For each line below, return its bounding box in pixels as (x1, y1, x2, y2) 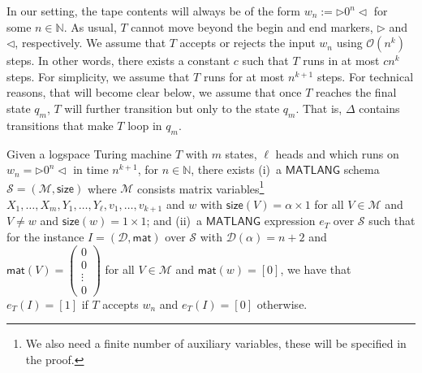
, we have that (280, 260, 351, 277)
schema (343, 161, 380, 178)
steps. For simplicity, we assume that (6, 67, 190, 85)
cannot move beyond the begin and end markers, (131, 18, 373, 35)
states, (225, 145, 257, 162)
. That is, (295, 99, 342, 116)
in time (73, 161, 109, 178)
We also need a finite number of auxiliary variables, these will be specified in (25, 335, 407, 352)
